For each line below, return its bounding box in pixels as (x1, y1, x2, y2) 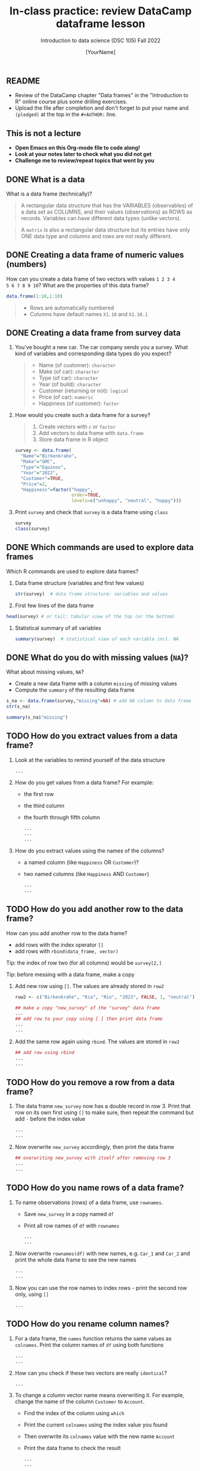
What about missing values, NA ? (6, 668, 84, 676)
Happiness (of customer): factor (38, 400, 120, 407)
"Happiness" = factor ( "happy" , (20, 487, 93, 493)
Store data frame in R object (38, 436, 108, 443)
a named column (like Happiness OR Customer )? (23, 859, 139, 866)
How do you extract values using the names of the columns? (14, 847, 165, 854)
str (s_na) (6, 704, 31, 710)
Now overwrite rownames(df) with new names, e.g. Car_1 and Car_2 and (14, 1250, 190, 1257)
